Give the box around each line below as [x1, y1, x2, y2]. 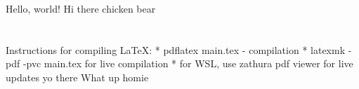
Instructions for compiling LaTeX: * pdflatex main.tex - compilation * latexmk [6, 42, 346, 57]
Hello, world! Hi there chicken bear [6, 1, 156, 15]
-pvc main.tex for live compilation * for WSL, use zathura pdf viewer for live [22, 56, 353, 71]
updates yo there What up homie [6, 69, 149, 84]
